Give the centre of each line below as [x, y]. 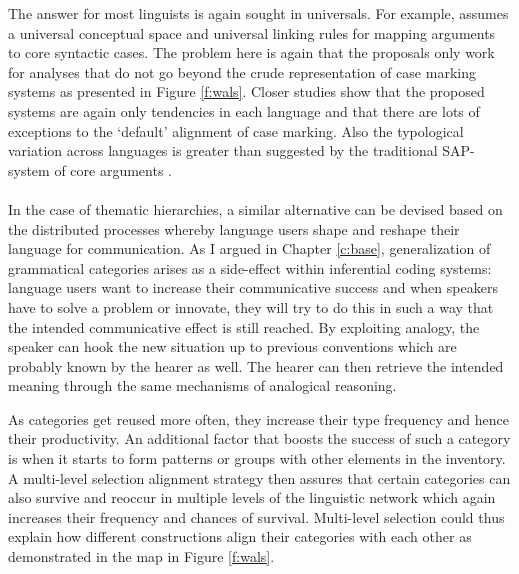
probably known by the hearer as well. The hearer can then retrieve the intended [256, 365]
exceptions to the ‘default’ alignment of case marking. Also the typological [236, 130]
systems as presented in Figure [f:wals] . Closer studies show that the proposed [246, 91]
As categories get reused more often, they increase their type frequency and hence [258, 418]
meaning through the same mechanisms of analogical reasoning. [202, 385]
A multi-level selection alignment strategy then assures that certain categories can [259, 477]
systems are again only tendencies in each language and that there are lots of [244, 110]
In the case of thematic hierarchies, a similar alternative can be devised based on [255, 208]
